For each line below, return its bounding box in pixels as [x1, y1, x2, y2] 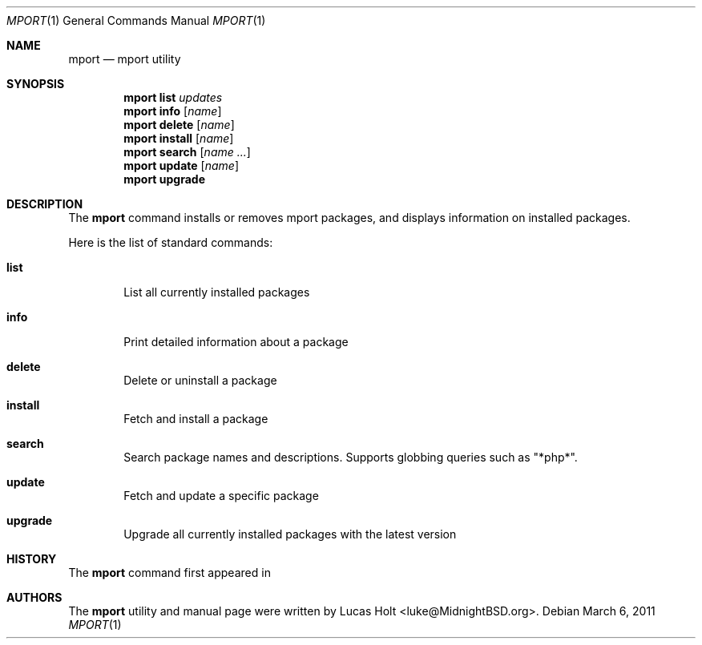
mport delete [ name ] [123, 118, 235, 131]
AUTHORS [6, 591, 63, 604]
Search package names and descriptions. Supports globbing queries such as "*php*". [123, 450, 578, 464]
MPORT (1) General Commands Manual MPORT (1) [6, 14, 266, 27]
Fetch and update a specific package [123, 489, 319, 502]
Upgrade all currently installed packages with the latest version [123, 527, 457, 541]
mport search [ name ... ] [123, 145, 251, 159]
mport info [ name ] [123, 104, 222, 118]
